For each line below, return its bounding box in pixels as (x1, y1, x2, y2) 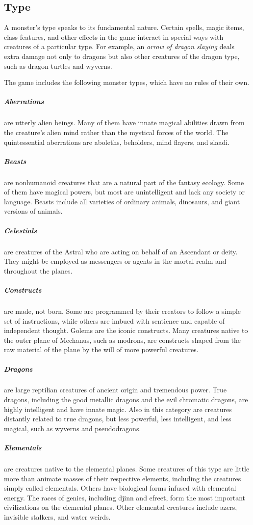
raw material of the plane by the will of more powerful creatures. (4, 344, 199, 355)
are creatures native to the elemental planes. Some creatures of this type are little (4, 464, 250, 474)
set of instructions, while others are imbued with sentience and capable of (4, 315, 225, 326)
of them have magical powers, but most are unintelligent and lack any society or (4, 187, 245, 197)
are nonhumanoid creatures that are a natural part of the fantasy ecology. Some (4, 177, 244, 187)
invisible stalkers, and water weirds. (4, 511, 111, 522)
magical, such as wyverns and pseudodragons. (4, 423, 141, 433)
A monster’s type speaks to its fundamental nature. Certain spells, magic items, (4, 22, 244, 32)
